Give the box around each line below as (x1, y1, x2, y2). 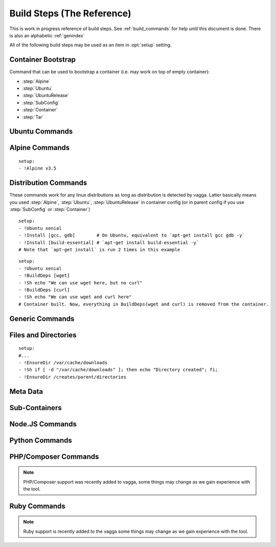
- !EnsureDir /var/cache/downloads (18, 360, 108, 365)
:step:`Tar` (22, 114, 44, 120)
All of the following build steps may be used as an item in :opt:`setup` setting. (9, 42, 172, 48)
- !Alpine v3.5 (18, 165, 57, 171)
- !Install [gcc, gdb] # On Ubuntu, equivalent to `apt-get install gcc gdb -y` (18, 232, 245, 239)
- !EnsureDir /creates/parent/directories (18, 374, 127, 380)
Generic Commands (9, 314, 75, 323)
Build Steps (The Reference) (9, 8, 131, 19)
